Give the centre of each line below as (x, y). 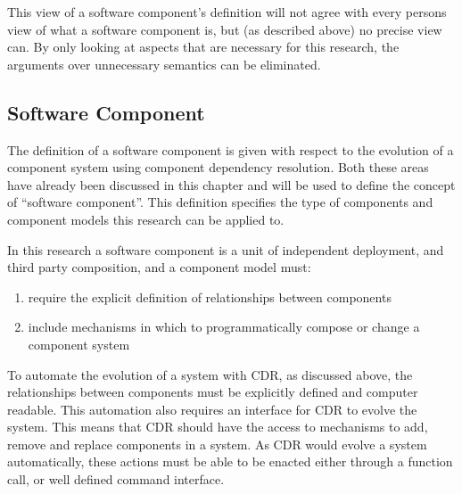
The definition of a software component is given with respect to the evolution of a (231, 149)
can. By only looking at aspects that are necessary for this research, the (203, 47)
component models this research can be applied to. (146, 219)
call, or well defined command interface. (116, 479)
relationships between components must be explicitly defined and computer (213, 392)
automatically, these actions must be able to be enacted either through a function (230, 461)
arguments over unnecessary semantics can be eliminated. (164, 64)
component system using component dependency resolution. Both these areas (218, 167)
